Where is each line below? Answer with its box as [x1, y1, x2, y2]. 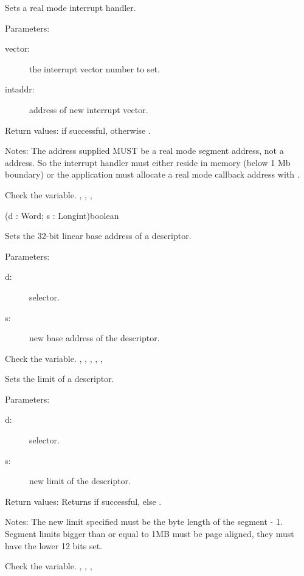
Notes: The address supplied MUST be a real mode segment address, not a [5, 144, 284, 157]
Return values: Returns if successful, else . [5, 494, 162, 507]
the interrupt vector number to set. [29, 62, 160, 75]
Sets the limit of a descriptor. [5, 372, 114, 385]
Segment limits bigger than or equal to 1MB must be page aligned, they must [5, 527, 294, 540]
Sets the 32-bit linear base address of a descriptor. [5, 229, 192, 242]
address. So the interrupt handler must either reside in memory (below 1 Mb [5, 156, 291, 168]
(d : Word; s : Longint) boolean [5, 209, 119, 221]
